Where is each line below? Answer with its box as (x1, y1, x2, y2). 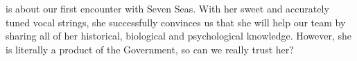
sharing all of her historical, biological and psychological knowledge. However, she (6, 28, 352, 43)
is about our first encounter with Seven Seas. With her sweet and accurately (6, 1, 329, 15)
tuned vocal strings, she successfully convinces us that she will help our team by (6, 15, 346, 29)
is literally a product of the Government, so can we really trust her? (6, 42, 294, 56)
